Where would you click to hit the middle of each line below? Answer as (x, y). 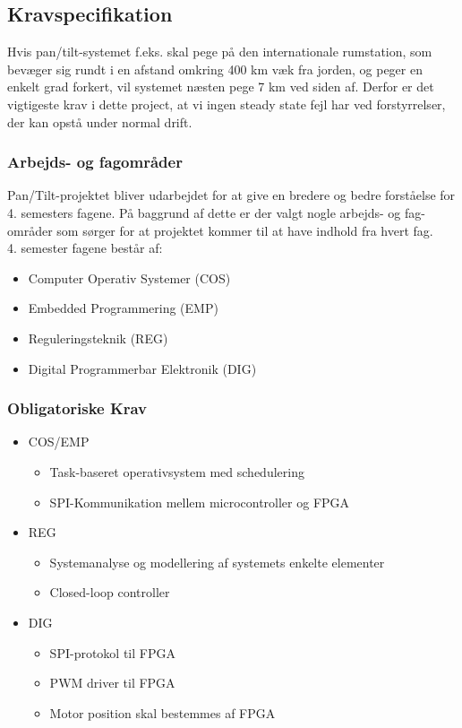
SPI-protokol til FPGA (112, 652)
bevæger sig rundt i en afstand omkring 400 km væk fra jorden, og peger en (215, 69)
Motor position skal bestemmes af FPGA (163, 712)
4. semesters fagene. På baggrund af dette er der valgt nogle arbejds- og (204, 212)
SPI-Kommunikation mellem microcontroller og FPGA (200, 502)
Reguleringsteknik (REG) (98, 338)
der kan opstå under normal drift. (100, 121)
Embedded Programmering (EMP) (123, 308)
